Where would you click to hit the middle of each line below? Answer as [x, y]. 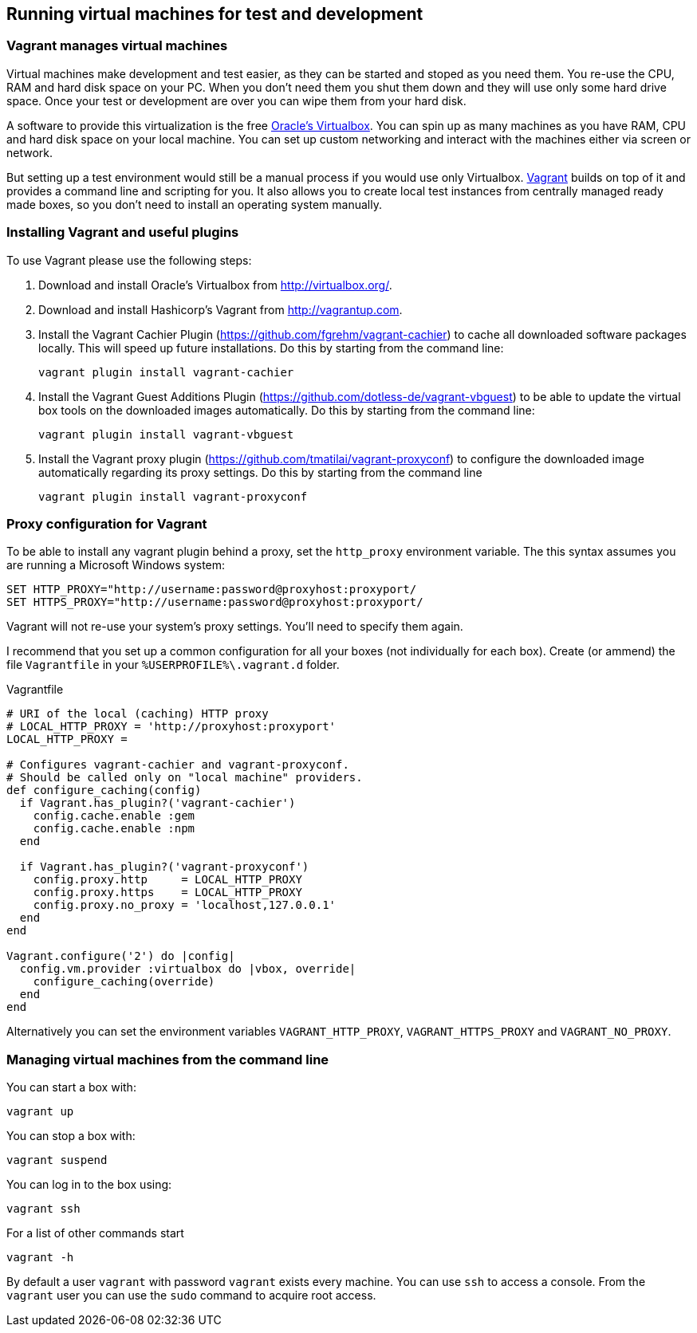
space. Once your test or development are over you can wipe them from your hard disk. [236, 100]
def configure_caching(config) [104, 790]
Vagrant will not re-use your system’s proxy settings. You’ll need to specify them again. [235, 627]
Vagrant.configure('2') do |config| [121, 956]
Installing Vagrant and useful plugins [123, 232]
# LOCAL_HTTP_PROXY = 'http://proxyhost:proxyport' [171, 727]
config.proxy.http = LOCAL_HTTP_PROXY [167, 880]
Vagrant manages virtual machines [117, 46]
